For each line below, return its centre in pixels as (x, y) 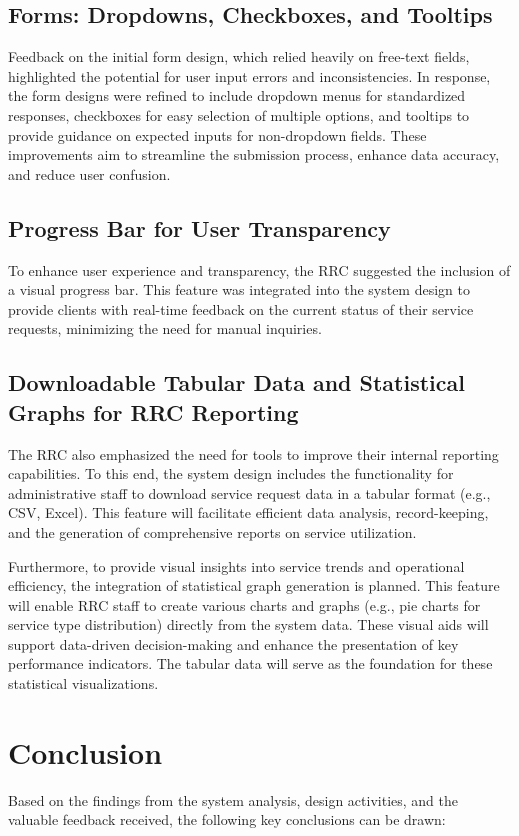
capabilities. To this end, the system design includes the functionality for (231, 473)
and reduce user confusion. (89, 173)
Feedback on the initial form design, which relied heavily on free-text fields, (239, 56)
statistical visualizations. (83, 683)
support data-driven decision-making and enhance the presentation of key (233, 643)
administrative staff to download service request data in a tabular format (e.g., (249, 492)
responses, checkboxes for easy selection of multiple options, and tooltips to (239, 114)
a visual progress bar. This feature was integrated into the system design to (239, 289)
